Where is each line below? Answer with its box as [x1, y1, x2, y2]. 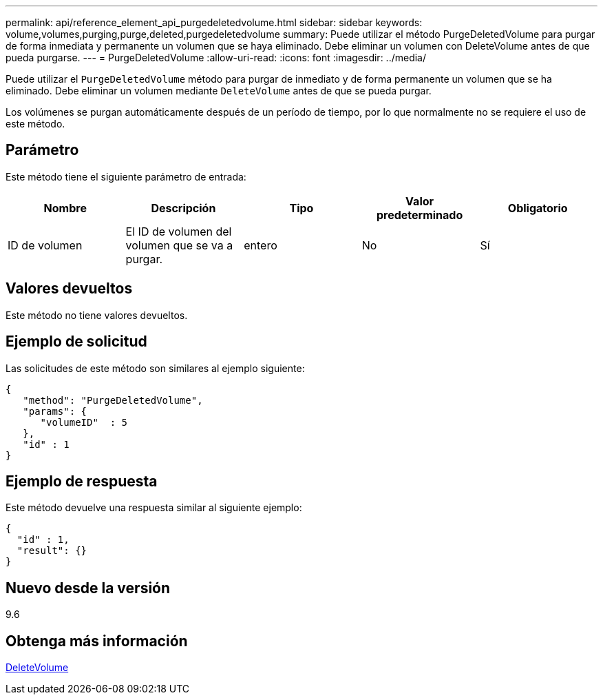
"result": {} [17, 545, 87, 557]
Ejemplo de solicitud [6, 333, 147, 351]
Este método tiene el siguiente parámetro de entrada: [6, 170, 246, 183]
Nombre [43, 200, 87, 215]
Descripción [151, 200, 216, 215]
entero [244, 238, 277, 252]
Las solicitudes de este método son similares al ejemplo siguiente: [6, 362, 305, 374]
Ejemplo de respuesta [6, 472, 158, 490]
